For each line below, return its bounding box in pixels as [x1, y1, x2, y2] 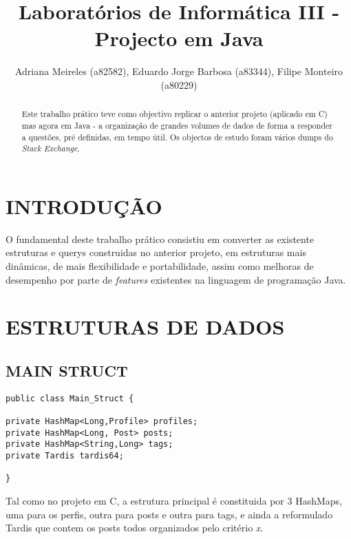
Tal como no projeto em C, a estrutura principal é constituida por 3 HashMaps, [6, 494, 342, 508]
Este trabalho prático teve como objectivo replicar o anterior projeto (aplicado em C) [21, 108, 328, 120]
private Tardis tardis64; [6, 451, 124, 461]
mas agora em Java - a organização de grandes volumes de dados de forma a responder [21, 119, 332, 131]
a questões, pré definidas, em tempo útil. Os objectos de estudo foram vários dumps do [21, 131, 333, 142]
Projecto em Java [94, 24, 264, 52]
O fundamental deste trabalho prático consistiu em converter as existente [6, 231, 315, 246]
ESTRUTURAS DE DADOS [6, 313, 285, 341]
